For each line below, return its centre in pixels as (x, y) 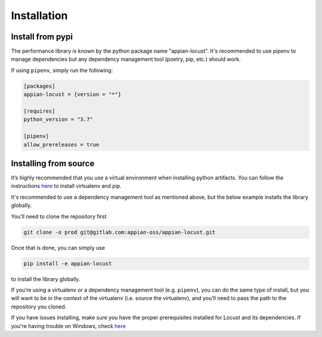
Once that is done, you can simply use (58, 248)
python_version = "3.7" (58, 120)
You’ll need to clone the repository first (59, 216)
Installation (39, 16)
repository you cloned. (39, 307)
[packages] (39, 86)
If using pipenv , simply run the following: (62, 70)
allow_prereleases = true (61, 144)
